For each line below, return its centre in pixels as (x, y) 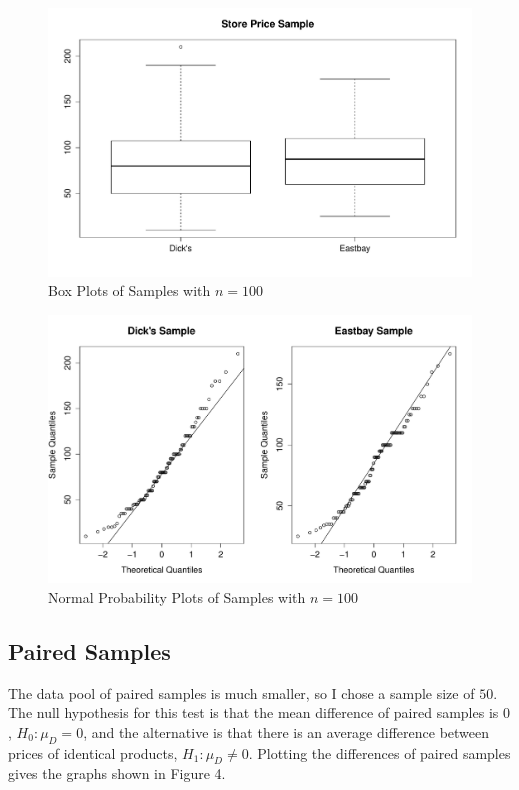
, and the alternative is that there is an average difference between (286, 731)
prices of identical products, (93, 752)
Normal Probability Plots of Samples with (177, 596)
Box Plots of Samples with (129, 290)
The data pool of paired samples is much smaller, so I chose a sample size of (241, 692)
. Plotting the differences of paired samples (379, 752)
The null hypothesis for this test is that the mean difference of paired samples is (253, 712)
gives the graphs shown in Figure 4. (117, 773)
